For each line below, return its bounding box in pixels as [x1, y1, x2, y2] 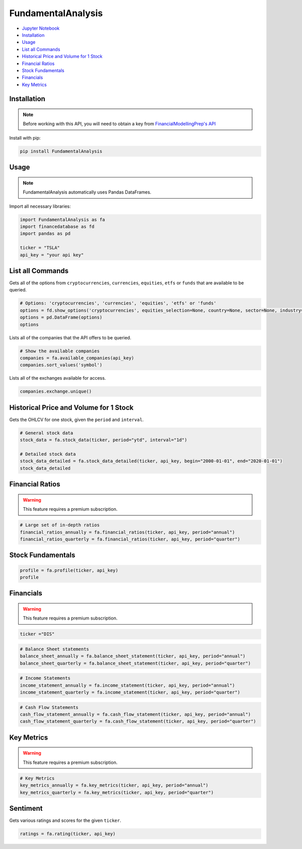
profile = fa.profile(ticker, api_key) [20, 567, 118, 573]
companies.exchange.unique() [20, 389, 92, 394]
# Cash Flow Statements [20, 704, 79, 710]
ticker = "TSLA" [20, 245, 60, 251]
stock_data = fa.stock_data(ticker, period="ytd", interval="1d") [20, 437, 187, 443]
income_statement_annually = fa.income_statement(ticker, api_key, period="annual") [20, 682, 235, 688]
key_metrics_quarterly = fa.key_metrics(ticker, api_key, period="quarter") [20, 790, 214, 795]
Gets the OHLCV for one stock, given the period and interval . [9, 416, 144, 422]
